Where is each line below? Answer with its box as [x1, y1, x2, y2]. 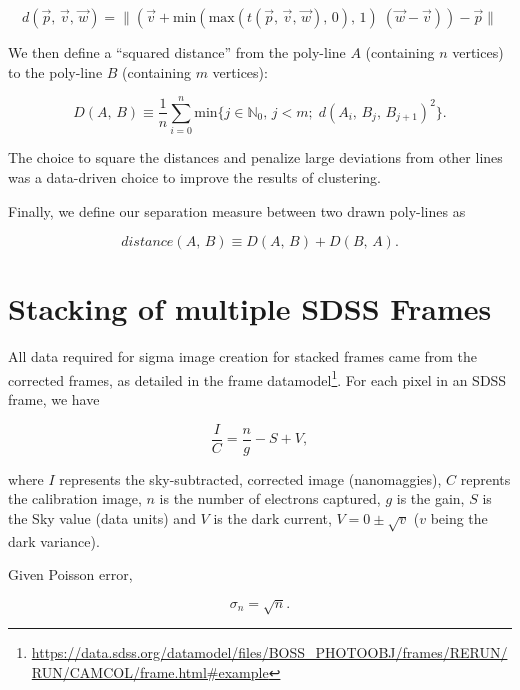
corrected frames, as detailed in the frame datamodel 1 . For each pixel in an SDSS [8, 366, 507, 390]
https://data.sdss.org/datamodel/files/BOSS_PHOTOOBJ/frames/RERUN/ [31, 642, 508, 663]
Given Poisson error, [8, 564, 133, 585]
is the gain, [396, 488, 465, 509]
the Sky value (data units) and [8, 507, 196, 528]
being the [430, 507, 488, 528]
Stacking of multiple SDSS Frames [8, 288, 492, 329]
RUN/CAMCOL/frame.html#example [31, 662, 269, 682]
